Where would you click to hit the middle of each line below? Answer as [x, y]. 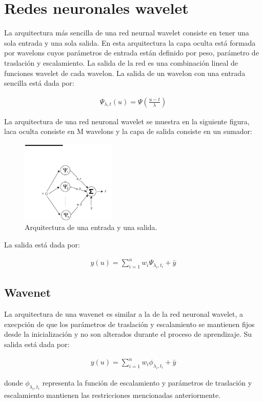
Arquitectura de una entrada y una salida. [91, 227]
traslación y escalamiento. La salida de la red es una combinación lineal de [121, 62]
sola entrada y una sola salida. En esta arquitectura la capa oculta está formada [130, 42]
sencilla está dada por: [39, 83]
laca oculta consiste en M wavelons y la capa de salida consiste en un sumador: [128, 131]
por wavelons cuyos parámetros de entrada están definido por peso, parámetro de [131, 53]
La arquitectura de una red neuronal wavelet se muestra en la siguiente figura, [127, 121]
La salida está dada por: [42, 244]
